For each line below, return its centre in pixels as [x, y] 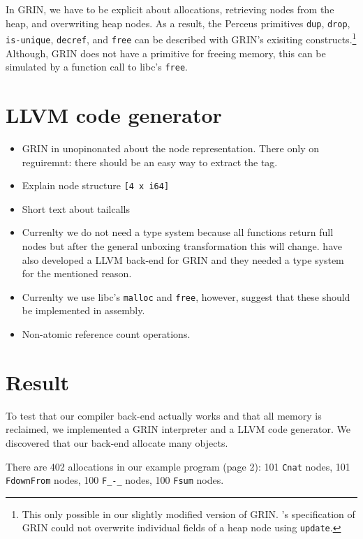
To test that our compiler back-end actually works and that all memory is [164, 415]
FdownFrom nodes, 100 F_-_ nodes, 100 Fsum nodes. [115, 480]
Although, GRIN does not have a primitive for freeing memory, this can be [166, 53]
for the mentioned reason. [77, 273]
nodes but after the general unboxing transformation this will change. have [182, 245]
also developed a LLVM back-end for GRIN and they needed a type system [183, 259]
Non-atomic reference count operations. [106, 334]
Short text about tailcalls [76, 208]
